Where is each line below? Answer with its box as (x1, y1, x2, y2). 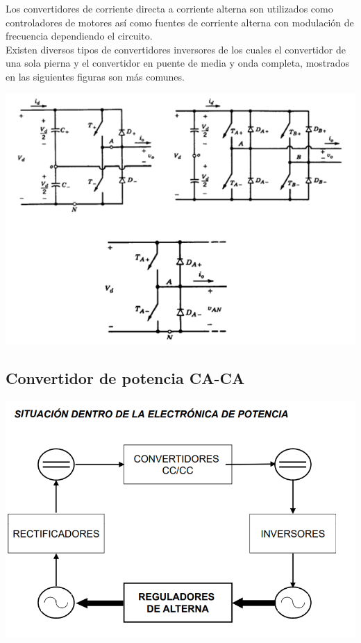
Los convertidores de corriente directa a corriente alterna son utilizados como (6, 1, 333, 15)
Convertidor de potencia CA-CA (6, 367, 245, 389)
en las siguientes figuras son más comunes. (6, 69, 185, 83)
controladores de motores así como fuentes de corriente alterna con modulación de (6, 15, 354, 29)
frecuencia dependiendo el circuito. (6, 28, 153, 43)
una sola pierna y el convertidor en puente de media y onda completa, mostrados (6, 56, 350, 70)
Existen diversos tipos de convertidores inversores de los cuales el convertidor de (6, 42, 346, 56)
